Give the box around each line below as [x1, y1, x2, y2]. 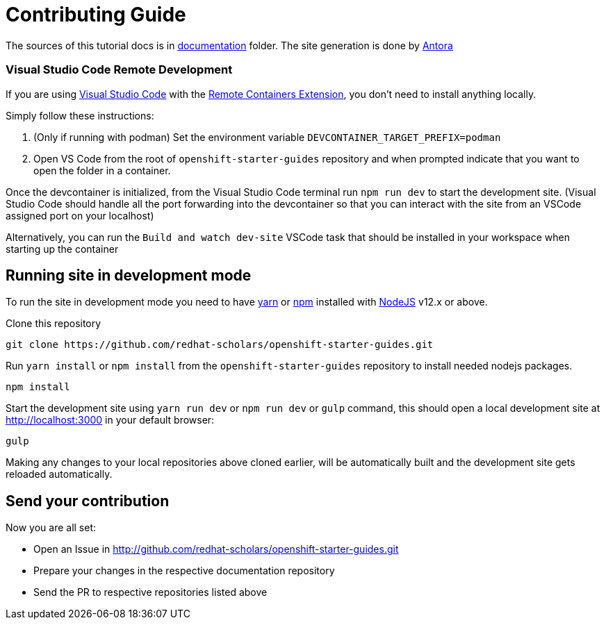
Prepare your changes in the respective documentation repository [33, 565, 335, 577]
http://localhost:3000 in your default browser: [6, 414, 215, 426]
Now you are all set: [6, 522, 97, 534]
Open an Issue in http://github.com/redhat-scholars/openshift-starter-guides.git [33, 543, 399, 556]
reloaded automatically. [6, 468, 113, 481]
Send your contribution [6, 492, 170, 510]
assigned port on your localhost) [6, 209, 154, 222]
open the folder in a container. [33, 164, 171, 176]
